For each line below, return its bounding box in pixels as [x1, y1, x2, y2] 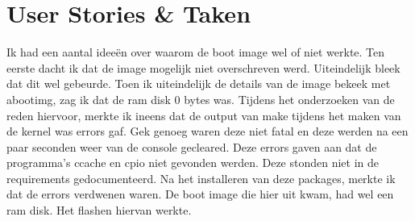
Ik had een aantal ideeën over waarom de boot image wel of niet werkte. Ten [6, 44, 385, 60]
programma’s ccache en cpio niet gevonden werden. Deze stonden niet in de [6, 154, 380, 171]
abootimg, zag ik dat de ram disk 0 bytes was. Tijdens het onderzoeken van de [6, 90, 395, 107]
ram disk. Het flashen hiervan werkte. [6, 202, 192, 219]
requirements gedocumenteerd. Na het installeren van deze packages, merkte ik [6, 169, 396, 186]
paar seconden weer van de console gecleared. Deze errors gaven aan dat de [6, 138, 377, 155]
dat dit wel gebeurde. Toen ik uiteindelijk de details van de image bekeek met [6, 75, 391, 92]
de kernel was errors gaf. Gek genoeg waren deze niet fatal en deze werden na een [6, 123, 409, 140]
